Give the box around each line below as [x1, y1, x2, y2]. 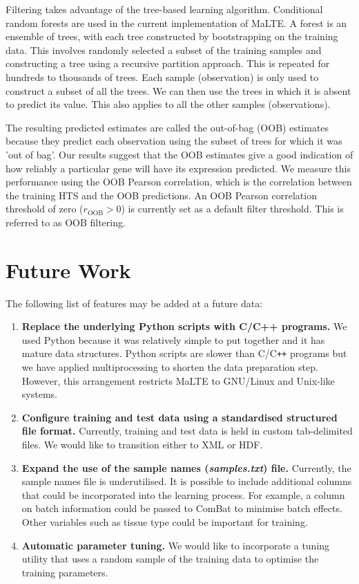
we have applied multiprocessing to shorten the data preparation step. [21, 360, 318, 374]
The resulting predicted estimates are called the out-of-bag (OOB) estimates [6, 120, 329, 134]
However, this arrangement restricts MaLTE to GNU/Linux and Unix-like [21, 373, 335, 387]
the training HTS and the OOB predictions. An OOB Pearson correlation [6, 188, 317, 202]
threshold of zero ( [6, 201, 84, 216]
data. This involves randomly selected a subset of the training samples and [6, 42, 322, 57]
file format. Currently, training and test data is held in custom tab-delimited [21, 423, 353, 438]
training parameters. [21, 565, 108, 579]
